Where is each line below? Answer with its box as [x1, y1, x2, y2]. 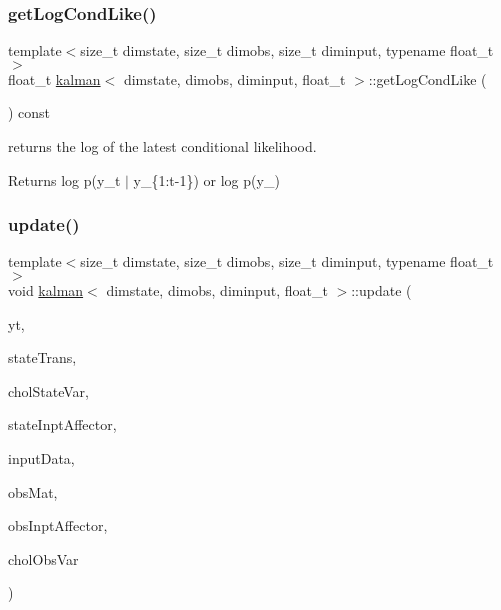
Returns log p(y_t [8, 169, 121, 190]
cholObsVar [8, 548, 79, 569]
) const [8, 102, 51, 123]
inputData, [8, 447, 75, 468]
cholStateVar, [8, 380, 89, 401]
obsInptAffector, [8, 515, 108, 536]
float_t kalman [8, 68, 101, 89]
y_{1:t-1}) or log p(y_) [133, 169, 280, 190]
